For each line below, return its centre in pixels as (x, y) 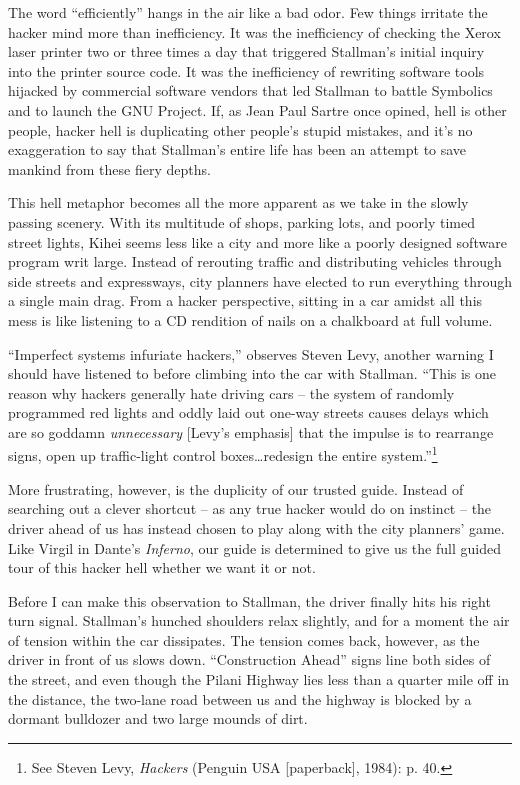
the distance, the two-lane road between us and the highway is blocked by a (240, 698)
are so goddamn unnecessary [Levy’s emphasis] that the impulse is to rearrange (251, 431)
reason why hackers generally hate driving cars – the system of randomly (231, 392)
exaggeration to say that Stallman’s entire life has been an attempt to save (237, 149)
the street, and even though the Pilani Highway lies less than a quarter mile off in (259, 679)
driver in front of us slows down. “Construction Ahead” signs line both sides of (249, 659)
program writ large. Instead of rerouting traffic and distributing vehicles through (255, 261)
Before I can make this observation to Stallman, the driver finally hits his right (249, 600)
